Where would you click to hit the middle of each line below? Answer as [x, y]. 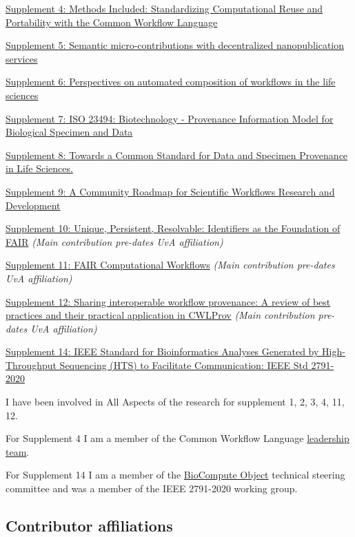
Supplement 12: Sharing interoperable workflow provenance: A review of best [168, 301]
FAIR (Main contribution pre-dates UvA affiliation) [114, 241]
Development [33, 205]
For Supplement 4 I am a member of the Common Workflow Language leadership [177, 438]
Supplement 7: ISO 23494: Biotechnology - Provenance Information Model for [170, 118]
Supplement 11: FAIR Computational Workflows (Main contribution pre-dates [170, 265]
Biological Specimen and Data [69, 132]
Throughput [31, 365]
